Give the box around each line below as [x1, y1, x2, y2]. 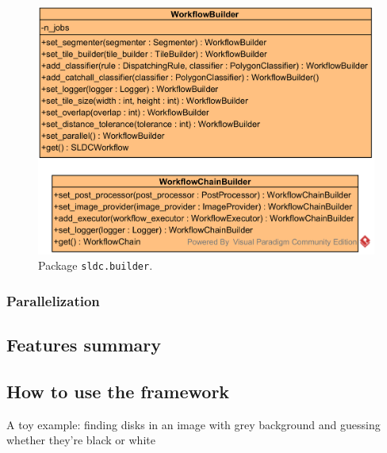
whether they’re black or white [6, 432, 155, 448]
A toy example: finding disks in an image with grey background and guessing [6, 416, 381, 432]
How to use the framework [6, 378, 230, 403]
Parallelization [6, 290, 100, 310]
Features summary [6, 332, 162, 356]
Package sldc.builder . [38, 257, 153, 274]
